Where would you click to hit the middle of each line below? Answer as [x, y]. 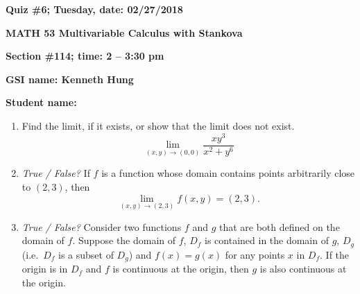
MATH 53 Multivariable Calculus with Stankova [124, 32]
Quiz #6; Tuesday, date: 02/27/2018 [94, 9]
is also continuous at [303, 269]
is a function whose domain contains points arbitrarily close [228, 173]
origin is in [45, 269]
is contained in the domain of [267, 240]
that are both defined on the [279, 226]
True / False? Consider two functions [102, 226]
